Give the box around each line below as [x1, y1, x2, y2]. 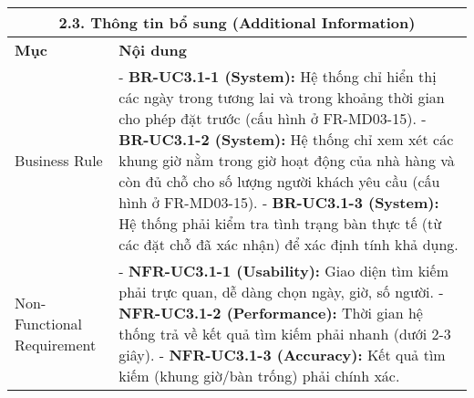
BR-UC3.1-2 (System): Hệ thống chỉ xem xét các [118, 129, 454, 150]
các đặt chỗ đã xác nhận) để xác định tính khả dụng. [118, 234, 459, 255]
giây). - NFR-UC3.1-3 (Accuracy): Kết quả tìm [118, 344, 446, 365]
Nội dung [118, 39, 188, 60]
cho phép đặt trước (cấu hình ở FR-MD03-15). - [118, 108, 427, 129]
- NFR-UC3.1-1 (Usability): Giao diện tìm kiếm [118, 260, 448, 281]
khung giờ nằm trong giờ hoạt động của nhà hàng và [118, 150, 455, 171]
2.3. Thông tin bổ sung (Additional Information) [58, 12, 416, 33]
